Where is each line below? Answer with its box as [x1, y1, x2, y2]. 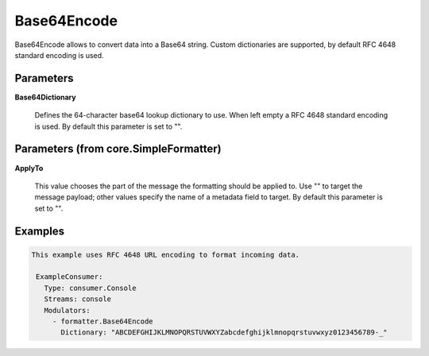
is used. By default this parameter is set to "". [34, 122, 183, 131]
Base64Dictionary [14, 92, 76, 102]
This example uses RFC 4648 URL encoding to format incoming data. [31, 250, 300, 259]
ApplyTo [14, 163, 44, 172]
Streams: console [44, 295, 111, 304]
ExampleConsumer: [36, 273, 103, 281]
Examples [14, 224, 65, 238]
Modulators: [44, 306, 91, 315]
